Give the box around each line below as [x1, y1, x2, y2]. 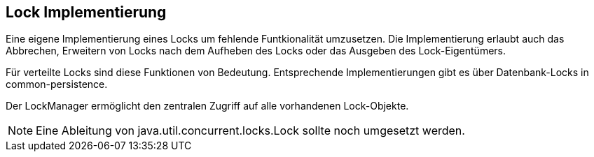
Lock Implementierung [6, 3, 167, 21]
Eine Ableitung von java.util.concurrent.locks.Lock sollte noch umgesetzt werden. [36, 124, 465, 138]
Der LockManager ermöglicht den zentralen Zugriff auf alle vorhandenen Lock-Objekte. [6, 100, 409, 112]
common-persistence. [6, 78, 108, 91]
